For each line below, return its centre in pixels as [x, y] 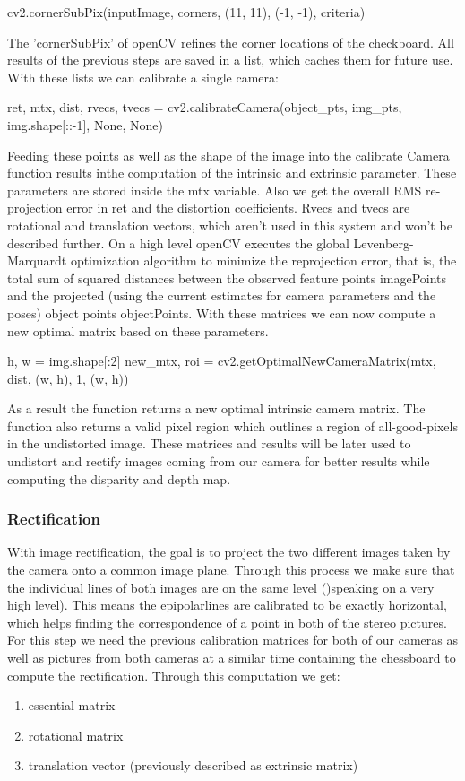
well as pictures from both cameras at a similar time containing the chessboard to [232, 658]
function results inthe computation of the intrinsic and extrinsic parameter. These [232, 173]
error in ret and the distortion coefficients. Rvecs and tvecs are [238, 208]
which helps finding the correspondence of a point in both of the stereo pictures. [227, 622]
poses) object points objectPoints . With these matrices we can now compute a [222, 312]
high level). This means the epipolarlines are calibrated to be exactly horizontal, [227, 605]
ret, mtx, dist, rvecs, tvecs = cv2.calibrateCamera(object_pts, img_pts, [205, 107]
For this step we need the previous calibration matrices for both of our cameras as [232, 640]
